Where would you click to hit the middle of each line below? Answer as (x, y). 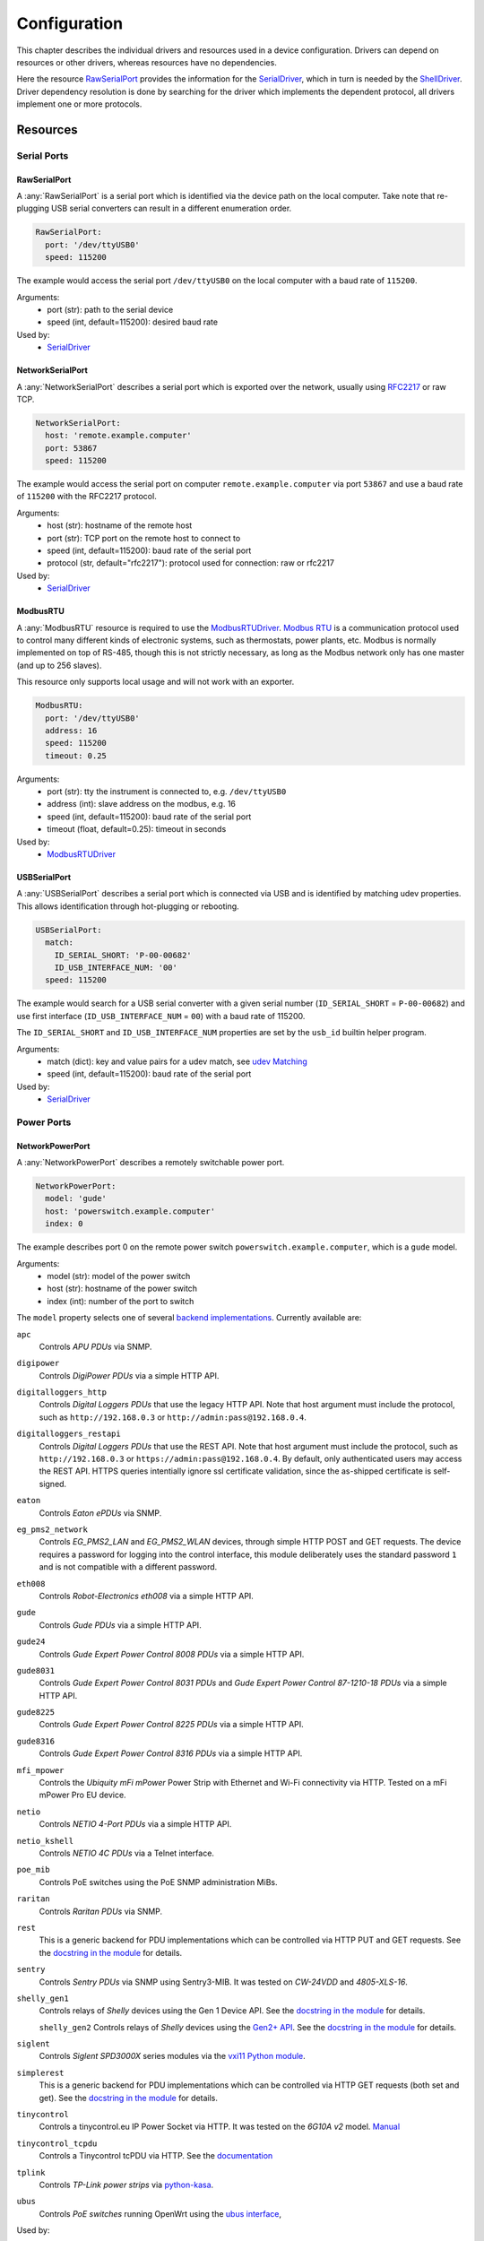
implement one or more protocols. (79, 104)
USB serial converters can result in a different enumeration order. (171, 208)
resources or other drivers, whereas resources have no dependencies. (147, 62)
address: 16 (71, 730)
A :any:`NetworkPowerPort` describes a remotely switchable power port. (151, 1163)
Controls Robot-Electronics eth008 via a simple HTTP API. (147, 1596)
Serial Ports (43, 155)
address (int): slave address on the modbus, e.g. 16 (142, 804)
